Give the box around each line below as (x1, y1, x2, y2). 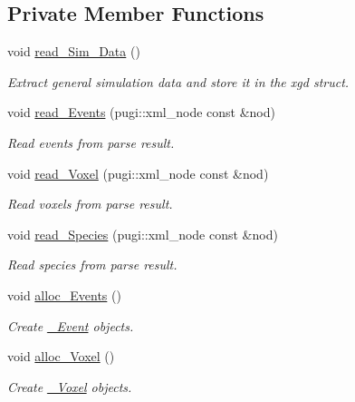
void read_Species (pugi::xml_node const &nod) (7, 224, 278, 243)
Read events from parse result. (7, 132, 175, 152)
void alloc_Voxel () (7, 347, 115, 366)
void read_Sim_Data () (7, 42, 140, 61)
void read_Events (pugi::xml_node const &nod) (7, 103, 275, 122)
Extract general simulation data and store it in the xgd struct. (7, 72, 350, 91)
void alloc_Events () (7, 285, 121, 304)
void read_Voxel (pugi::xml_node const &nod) (7, 163, 269, 182)
